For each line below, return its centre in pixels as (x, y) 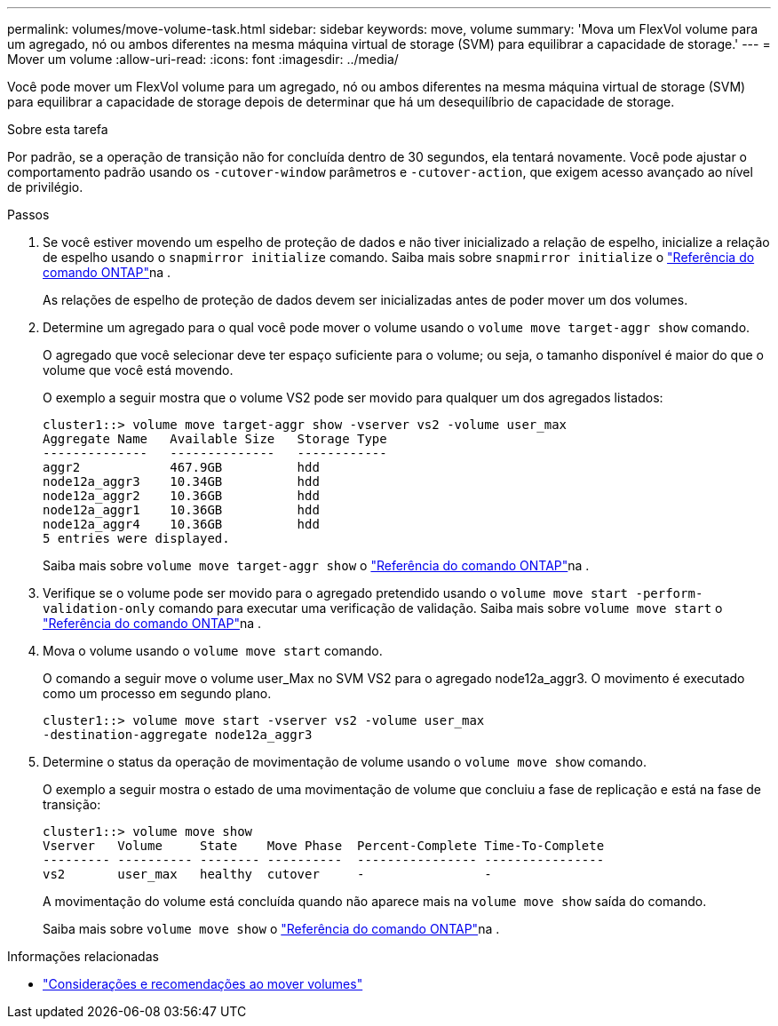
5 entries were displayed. (136, 538)
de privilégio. (45, 187)
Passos (28, 215)
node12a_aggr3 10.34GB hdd (181, 481)
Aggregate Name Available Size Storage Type (215, 439)
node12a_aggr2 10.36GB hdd (181, 496)
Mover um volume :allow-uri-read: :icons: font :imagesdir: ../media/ (203, 59)
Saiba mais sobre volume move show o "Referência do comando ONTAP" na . (271, 929)
